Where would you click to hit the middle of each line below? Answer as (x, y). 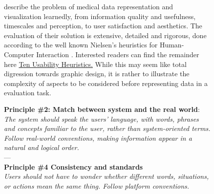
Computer (19, 54)
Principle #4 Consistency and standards (74, 166)
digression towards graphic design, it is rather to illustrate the (97, 74)
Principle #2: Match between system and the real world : (102, 109)
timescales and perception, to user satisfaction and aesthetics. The (103, 26)
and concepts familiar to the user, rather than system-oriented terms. (107, 128)
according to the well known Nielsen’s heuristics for (81, 45)
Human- (172, 45)
